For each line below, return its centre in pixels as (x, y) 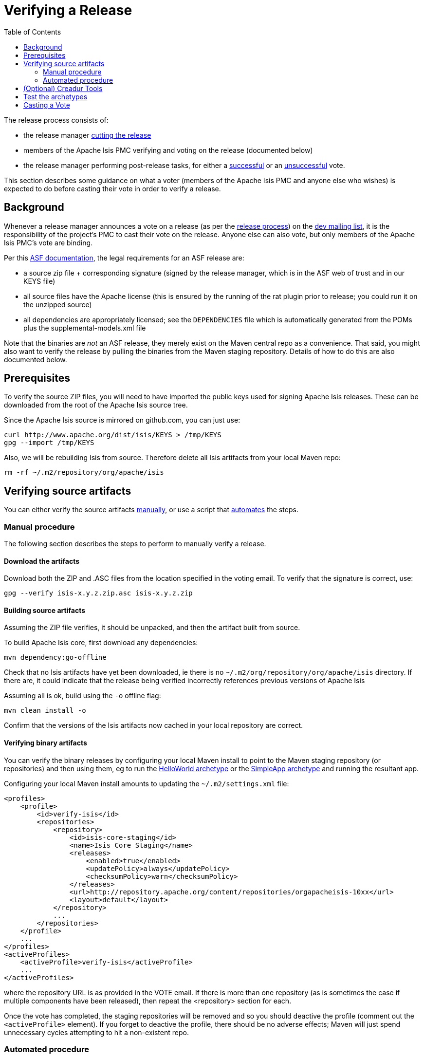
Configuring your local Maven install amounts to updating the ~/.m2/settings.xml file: (147, 783)
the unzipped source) (58, 304)
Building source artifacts (45, 610)
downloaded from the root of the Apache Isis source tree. (96, 405)
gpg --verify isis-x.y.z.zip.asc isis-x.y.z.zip (98, 593)
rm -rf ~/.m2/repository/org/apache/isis (84, 473)
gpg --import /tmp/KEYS (49, 443)
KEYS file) (39, 281)
